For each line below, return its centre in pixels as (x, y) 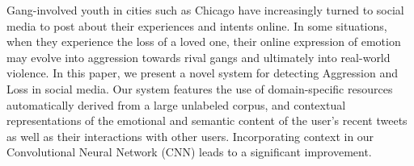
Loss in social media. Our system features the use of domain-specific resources (200, 88)
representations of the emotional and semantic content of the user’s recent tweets (207, 120)
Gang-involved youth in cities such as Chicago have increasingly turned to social (205, 10)
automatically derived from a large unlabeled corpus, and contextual (176, 104)
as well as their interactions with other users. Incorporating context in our (190, 136)
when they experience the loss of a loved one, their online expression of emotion (204, 41)
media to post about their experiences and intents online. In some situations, (197, 25)
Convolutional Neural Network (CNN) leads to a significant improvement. (189, 152)
